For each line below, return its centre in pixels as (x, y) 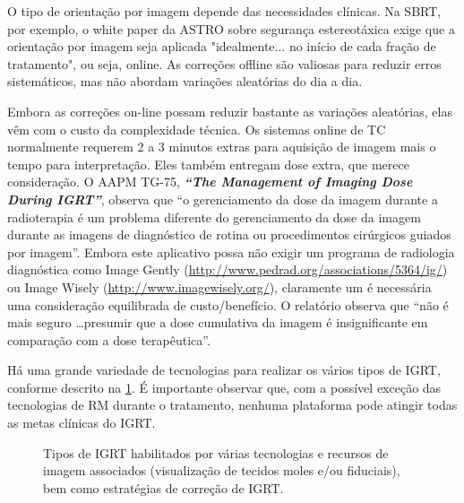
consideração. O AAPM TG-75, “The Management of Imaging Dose (210, 182)
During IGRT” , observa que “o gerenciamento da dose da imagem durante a (223, 199)
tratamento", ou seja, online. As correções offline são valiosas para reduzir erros (224, 63)
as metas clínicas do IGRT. (82, 423)
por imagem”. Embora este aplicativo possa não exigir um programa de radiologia (231, 251)
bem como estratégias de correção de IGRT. (163, 487)
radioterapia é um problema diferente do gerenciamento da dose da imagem (214, 217)
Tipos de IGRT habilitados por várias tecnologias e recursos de (216, 452)
